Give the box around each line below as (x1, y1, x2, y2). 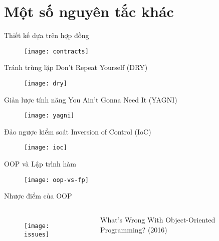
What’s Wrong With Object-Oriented (100, 214, 215, 224)
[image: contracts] (24, 47, 89, 55)
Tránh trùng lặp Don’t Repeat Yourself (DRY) (4, 62, 148, 72)
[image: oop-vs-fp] (24, 176, 89, 183)
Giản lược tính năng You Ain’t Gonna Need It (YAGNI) (4, 94, 177, 104)
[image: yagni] (24, 112, 75, 119)
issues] (24, 230, 50, 238)
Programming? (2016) (100, 224, 167, 234)
